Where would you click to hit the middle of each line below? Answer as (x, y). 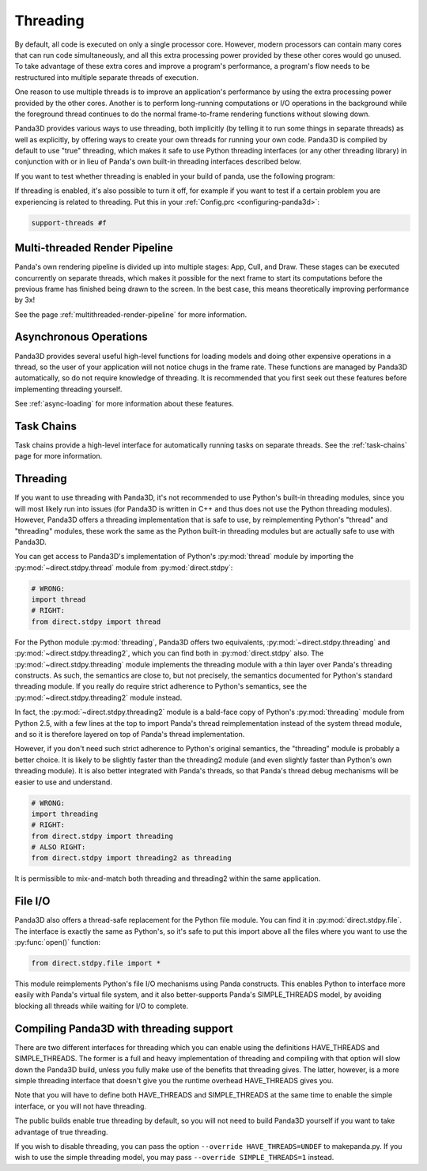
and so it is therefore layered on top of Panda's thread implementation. (130, 734)
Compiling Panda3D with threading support (124, 1028)
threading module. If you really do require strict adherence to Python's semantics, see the (161, 686)
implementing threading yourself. (68, 389)
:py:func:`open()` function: (57, 942)
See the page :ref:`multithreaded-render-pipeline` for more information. (131, 314)
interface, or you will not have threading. (80, 1106)
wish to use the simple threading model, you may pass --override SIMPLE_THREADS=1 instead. (174, 1158)
